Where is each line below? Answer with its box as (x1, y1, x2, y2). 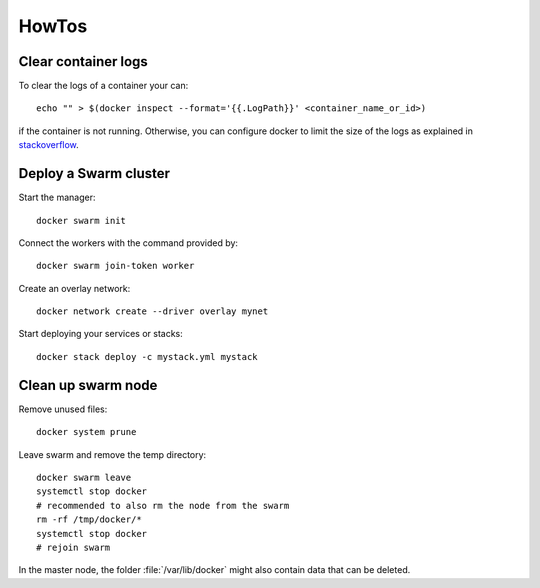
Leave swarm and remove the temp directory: (18, 448, 207, 460)
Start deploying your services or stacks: (18, 328, 184, 340)
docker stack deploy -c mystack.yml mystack (36, 351, 259, 362)
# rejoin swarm (36, 541, 111, 553)
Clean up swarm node (18, 376, 158, 394)
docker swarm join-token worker (36, 260, 195, 272)
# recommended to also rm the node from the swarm (36, 500, 290, 511)
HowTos (18, 15, 88, 37)
